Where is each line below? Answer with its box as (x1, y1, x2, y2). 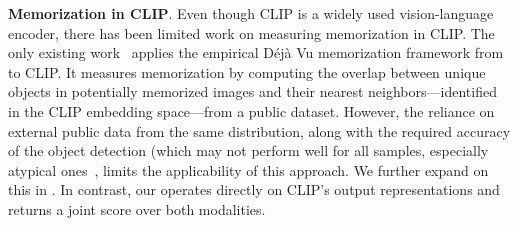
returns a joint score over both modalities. (8, 198, 266, 219)
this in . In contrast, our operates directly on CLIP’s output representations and (8, 179, 500, 200)
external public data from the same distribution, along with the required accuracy (8, 120, 511, 141)
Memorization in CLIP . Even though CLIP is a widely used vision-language (8, 3, 494, 23)
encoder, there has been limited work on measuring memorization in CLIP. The (8, 22, 495, 43)
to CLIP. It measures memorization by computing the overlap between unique (8, 61, 486, 82)
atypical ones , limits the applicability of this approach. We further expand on (8, 159, 489, 180)
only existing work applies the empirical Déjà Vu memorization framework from (8, 42, 504, 63)
